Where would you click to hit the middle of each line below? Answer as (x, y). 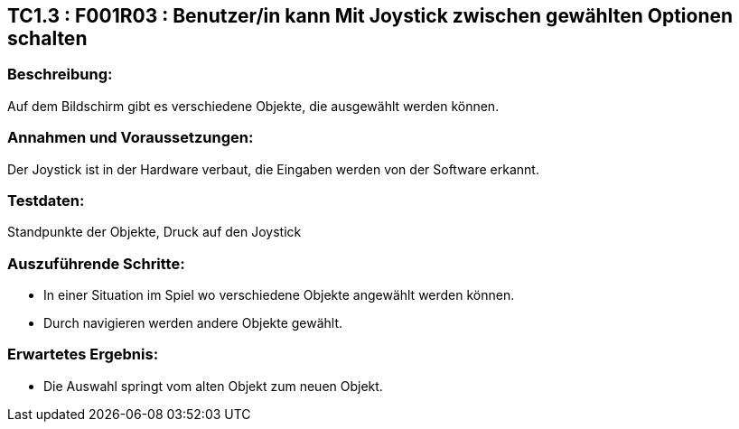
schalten (47, 38)
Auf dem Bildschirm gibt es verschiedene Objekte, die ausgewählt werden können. (253, 106)
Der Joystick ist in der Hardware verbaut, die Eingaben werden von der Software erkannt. (273, 169)
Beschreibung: (60, 75)
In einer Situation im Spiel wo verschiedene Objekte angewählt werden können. (279, 295)
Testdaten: (46, 200)
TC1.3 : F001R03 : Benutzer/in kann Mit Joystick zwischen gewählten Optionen (370, 16)
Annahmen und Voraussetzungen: (131, 138)
